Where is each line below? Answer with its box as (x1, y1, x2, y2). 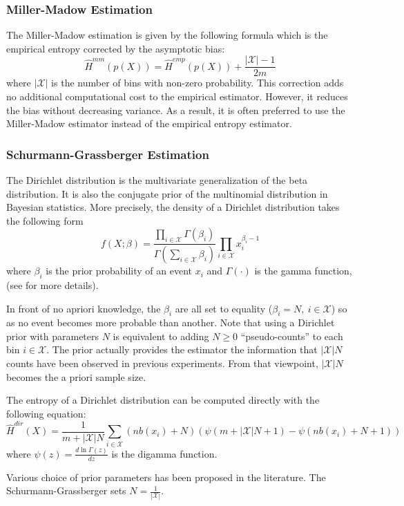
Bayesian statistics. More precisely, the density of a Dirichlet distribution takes (6, 200, 340, 214)
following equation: (6, 406, 86, 420)
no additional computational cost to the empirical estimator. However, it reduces (6, 89, 348, 104)
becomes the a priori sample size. (6, 369, 146, 384)
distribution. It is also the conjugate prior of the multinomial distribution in (6, 186, 328, 200)
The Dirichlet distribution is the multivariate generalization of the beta (6, 173, 308, 187)
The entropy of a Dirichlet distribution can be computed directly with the (6, 393, 320, 407)
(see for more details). (6, 277, 99, 292)
